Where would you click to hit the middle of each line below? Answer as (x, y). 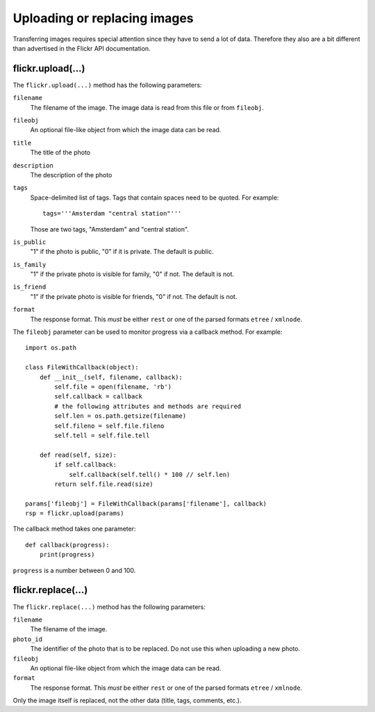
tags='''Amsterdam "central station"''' (112, 213)
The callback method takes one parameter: (74, 529)
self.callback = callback (98, 397)
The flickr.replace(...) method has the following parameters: (109, 607)
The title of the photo (60, 152)
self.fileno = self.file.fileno (109, 426)
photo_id (28, 639)
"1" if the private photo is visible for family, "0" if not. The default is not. (132, 274)
